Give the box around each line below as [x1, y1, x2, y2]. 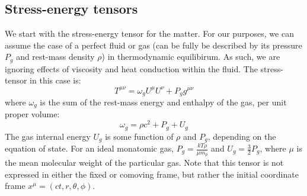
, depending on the [207, 130, 276, 142]
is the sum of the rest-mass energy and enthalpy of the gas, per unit [40, 95, 287, 108]
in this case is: [30, 74, 81, 86]
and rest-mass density [16, 50, 95, 63]
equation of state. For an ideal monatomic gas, [5, 142, 174, 155]
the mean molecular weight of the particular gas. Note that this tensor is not [5, 156, 284, 169]
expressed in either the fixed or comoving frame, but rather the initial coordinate [5, 168, 299, 180]
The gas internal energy [5, 130, 91, 142]
